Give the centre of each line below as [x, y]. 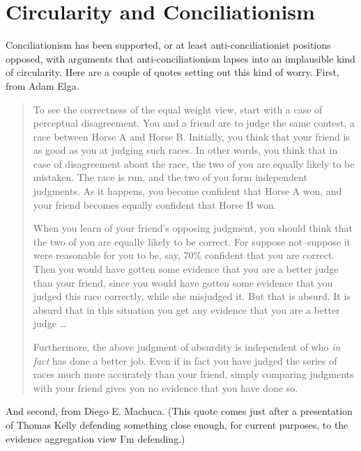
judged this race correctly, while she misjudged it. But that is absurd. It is [192, 296]
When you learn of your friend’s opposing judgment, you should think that [193, 228]
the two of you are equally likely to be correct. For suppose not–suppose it [192, 241]
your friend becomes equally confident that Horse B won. [155, 204]
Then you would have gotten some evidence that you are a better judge [186, 269]
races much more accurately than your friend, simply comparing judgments [193, 374]
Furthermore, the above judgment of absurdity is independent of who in [187, 347]
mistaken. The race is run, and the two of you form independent [170, 177]
